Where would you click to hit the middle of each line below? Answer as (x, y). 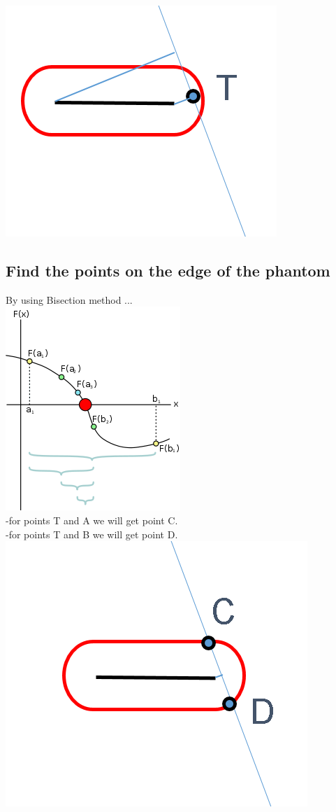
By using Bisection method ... (69, 299)
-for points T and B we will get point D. (92, 534)
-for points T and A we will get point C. (92, 520)
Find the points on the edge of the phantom (168, 270)
